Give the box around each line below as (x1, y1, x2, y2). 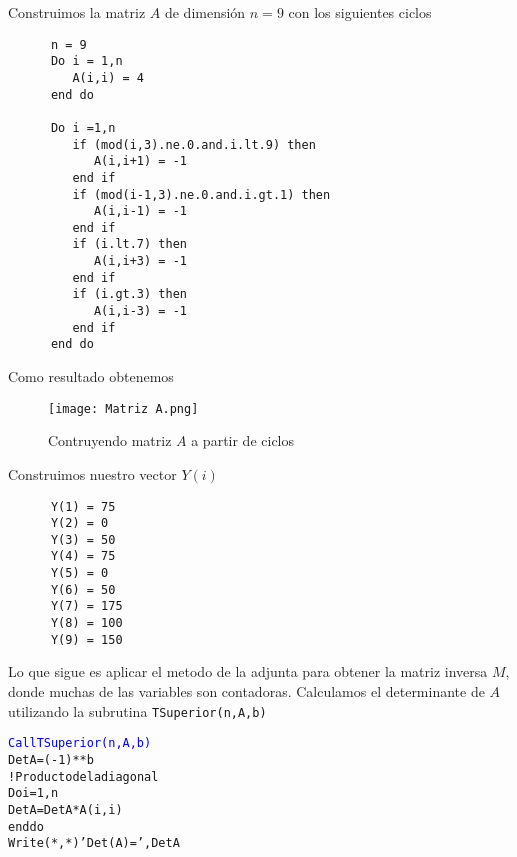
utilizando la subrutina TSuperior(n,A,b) (8, 700, 267, 721)
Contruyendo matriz (48, 430, 172, 451)
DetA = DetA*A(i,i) (8, 802, 123, 817)
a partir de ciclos (191, 430, 295, 451)
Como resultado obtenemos (8, 366, 174, 387)
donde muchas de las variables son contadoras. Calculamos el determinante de (8, 681, 485, 701)
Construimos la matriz (8, 2, 146, 22)
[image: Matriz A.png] (48, 401, 199, 416)
